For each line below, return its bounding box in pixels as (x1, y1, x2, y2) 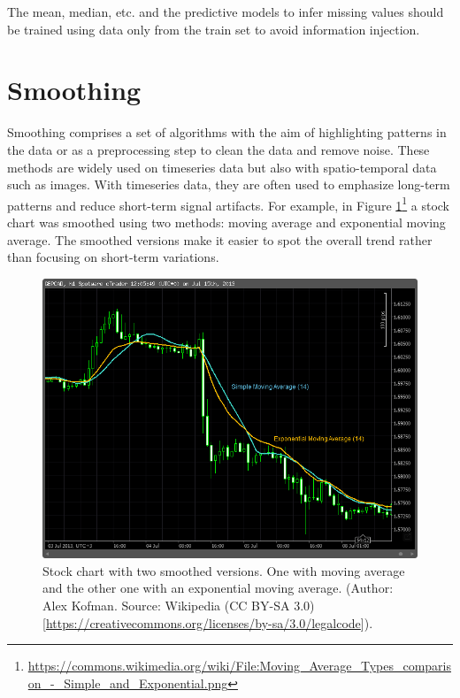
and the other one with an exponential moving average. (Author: (42, 579, 394, 597)
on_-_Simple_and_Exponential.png (27, 673, 228, 692)
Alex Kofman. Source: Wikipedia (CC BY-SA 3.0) (42, 596, 315, 615)
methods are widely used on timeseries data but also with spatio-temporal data (7, 157, 437, 176)
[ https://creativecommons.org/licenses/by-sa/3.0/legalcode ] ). (42, 613, 373, 632)
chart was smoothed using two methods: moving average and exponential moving (7, 212, 446, 231)
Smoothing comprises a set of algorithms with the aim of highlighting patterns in (7, 123, 447, 142)
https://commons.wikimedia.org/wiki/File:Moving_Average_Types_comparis (27, 656, 451, 675)
